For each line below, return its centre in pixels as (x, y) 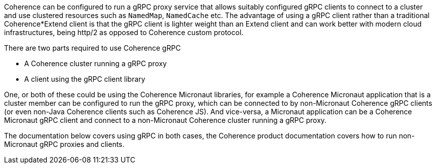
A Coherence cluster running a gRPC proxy (96, 63)
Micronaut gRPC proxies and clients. (64, 144)
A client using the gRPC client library (85, 79)
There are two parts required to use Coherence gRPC (92, 48)
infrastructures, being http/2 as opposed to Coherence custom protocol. (124, 32)
